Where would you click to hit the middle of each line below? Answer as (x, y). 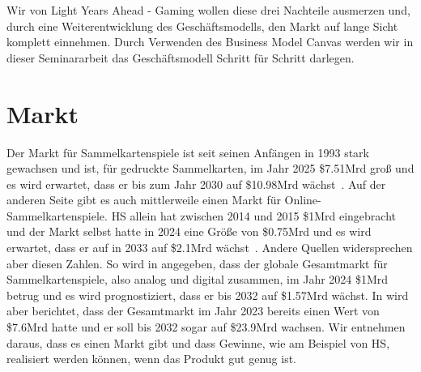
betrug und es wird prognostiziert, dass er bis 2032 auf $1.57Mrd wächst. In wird (208, 295)
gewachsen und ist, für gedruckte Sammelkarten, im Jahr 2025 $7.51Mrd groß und (210, 168)
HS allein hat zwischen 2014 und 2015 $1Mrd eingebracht (253, 215)
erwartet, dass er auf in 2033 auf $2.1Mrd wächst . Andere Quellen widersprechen (210, 248)
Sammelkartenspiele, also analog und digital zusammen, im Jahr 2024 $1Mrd (198, 279)
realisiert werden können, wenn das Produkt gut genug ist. (151, 359)
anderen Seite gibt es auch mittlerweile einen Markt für (144, 200)
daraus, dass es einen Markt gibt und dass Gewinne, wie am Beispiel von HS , (198, 342)
